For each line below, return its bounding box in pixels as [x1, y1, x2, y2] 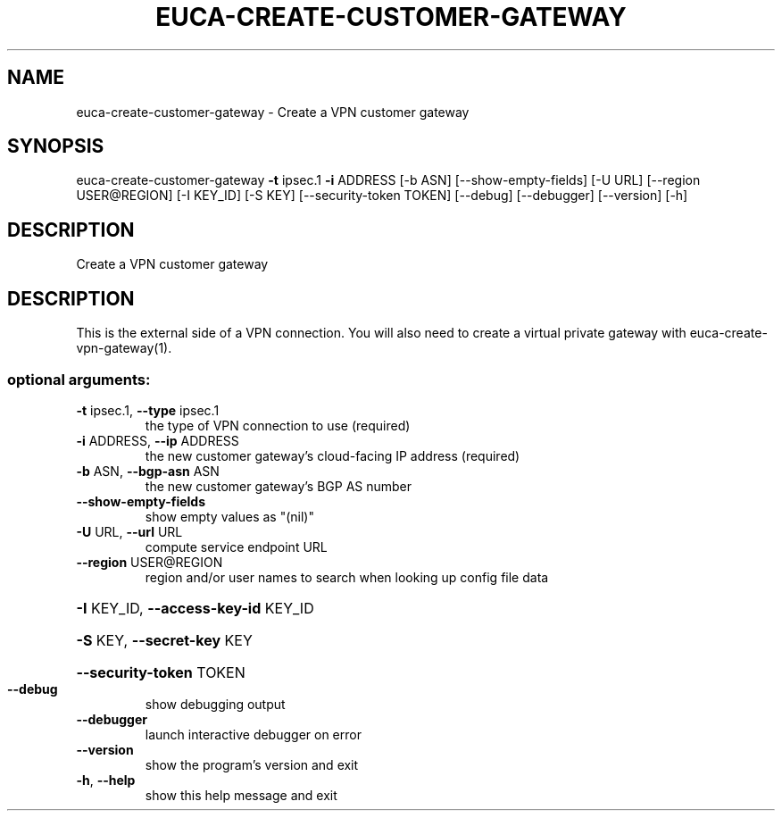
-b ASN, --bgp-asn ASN [76, 463, 220, 479]
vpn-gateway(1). [76, 340, 172, 356]
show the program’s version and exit [145, 756, 359, 772]
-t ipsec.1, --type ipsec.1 [76, 402, 220, 418]
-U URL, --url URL [76, 523, 183, 539]
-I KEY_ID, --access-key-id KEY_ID [76, 598, 314, 617]
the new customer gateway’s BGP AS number [145, 478, 412, 494]
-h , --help [76, 772, 136, 788]
